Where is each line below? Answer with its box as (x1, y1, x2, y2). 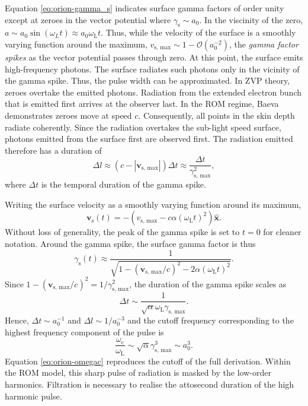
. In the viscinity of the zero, (199, 13, 303, 26)
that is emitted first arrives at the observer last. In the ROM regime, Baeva (5, 97, 279, 110)
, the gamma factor (229, 37, 299, 50)
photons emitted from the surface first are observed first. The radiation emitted (5, 132, 293, 145)
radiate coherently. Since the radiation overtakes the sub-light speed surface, (5, 120, 281, 133)
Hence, (5, 314, 29, 326)
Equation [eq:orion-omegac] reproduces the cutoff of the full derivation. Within (5, 354, 291, 367)
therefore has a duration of (5, 144, 102, 156)
